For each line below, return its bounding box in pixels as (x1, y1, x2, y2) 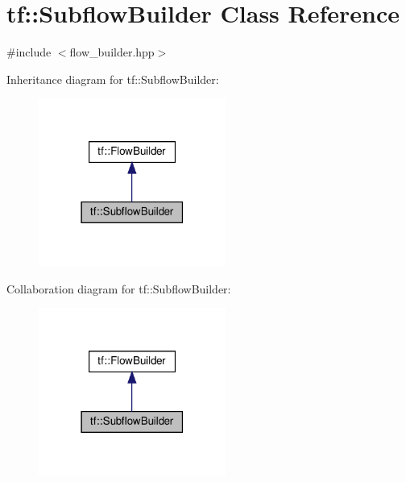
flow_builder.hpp (69, 44, 155, 60)
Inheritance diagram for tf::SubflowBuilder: (6, 70, 219, 87)
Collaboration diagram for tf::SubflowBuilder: (6, 280, 231, 297)
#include (6, 44, 52, 60)
